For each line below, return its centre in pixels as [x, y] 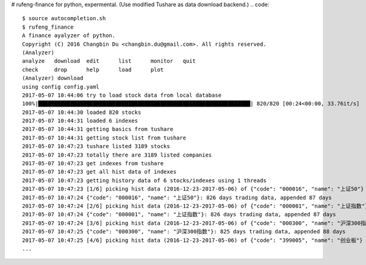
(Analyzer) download [53, 78]
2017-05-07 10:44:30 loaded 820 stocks [82, 112]
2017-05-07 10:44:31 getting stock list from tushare [104, 138]
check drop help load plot [93, 69]
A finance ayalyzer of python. [69, 36]
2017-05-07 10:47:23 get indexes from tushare [93, 164]
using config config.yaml [61, 87]
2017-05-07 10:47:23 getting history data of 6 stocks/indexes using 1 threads [144, 180]
